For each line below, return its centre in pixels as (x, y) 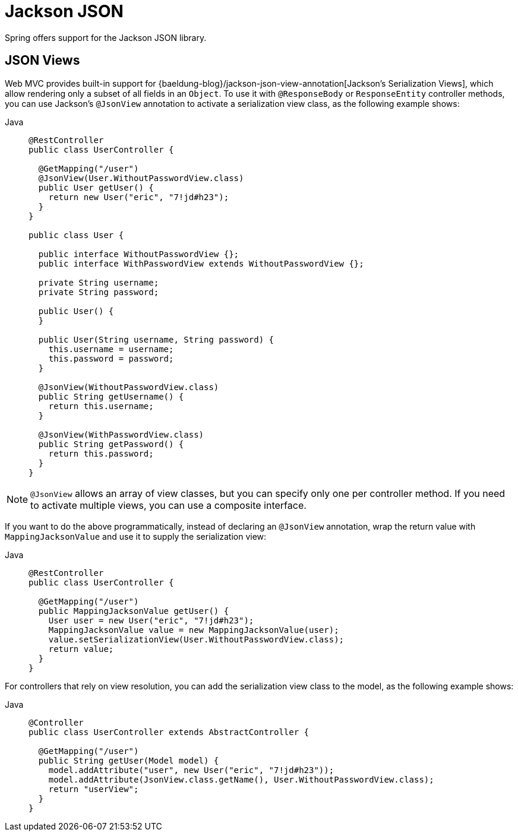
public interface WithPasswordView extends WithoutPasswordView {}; (201, 263)
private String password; (99, 292)
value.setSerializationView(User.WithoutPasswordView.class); (196, 639)
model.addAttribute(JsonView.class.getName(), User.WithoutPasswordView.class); (241, 779)
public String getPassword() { (111, 444)
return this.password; (101, 453)
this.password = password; (111, 358)
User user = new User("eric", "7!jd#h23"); (151, 620)
